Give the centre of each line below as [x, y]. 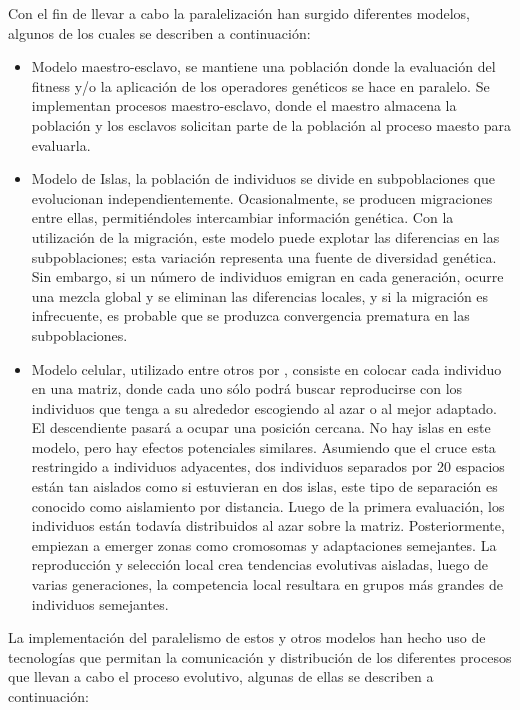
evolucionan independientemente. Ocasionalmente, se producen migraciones [262, 197]
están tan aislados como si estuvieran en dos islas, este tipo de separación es [264, 486]
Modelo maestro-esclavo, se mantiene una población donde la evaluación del [263, 66]
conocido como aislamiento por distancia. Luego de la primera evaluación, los [268, 505]
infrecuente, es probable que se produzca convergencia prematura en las [250, 315]
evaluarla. [61, 144]
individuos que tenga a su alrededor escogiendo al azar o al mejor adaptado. [264, 407]
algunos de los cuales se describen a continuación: [159, 32]
